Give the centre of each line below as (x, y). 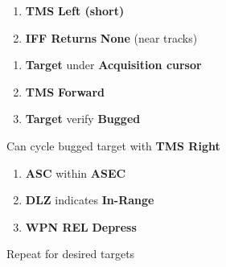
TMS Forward (65, 91)
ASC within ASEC (76, 173)
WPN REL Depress (81, 226)
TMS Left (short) (75, 10)
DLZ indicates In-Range (90, 200)
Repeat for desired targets (71, 254)
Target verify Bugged (83, 119)
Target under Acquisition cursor (113, 65)
